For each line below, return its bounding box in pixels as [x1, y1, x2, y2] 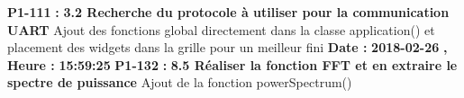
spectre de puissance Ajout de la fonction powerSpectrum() [7, 73, 352, 92]
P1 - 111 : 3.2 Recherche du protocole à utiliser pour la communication [7, 3, 450, 21]
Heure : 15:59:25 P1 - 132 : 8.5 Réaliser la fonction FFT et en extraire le [7, 55, 458, 74]
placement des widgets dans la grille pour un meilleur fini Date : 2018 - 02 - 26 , [7, 38, 448, 57]
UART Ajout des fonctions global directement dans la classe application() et [7, 20, 435, 39]
